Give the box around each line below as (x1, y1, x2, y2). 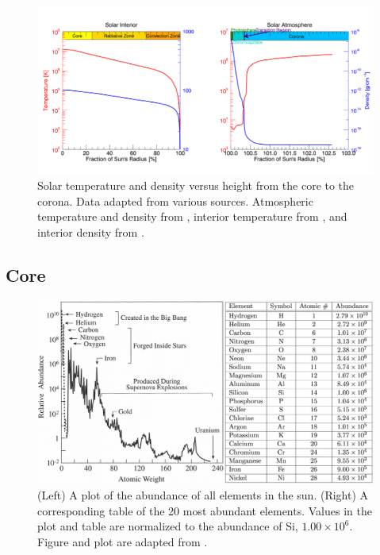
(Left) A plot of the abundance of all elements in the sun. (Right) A (37, 486, 369, 503)
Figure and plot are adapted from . (37, 533, 208, 549)
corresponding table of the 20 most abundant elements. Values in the (37, 502, 372, 518)
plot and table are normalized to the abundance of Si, (37, 518, 298, 534)
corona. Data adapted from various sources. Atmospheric (37, 192, 313, 209)
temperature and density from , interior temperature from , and (37, 208, 347, 225)
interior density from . (37, 223, 144, 240)
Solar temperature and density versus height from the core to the (37, 177, 355, 194)
